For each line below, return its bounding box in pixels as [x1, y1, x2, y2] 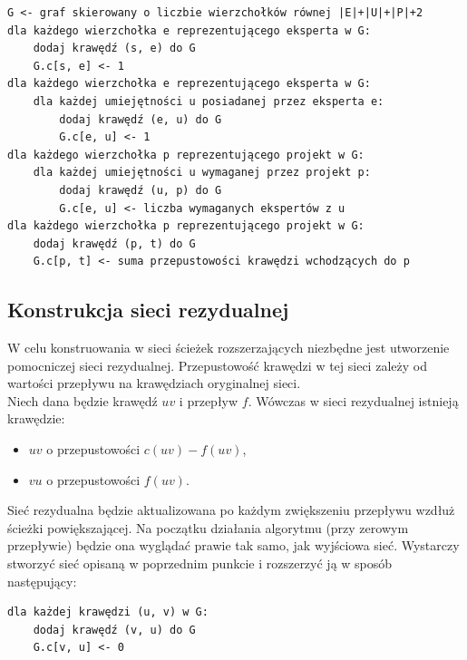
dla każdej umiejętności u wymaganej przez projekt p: [33, 166, 371, 180]
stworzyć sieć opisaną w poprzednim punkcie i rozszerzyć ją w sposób [7, 554, 393, 573]
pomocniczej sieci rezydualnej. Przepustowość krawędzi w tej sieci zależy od [7, 355, 427, 374]
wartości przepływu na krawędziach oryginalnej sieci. [7, 374, 301, 393]
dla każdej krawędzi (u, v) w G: [7, 606, 209, 619]
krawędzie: [7, 409, 65, 428]
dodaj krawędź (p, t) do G [33, 237, 196, 250]
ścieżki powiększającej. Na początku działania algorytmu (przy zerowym [7, 518, 409, 537]
